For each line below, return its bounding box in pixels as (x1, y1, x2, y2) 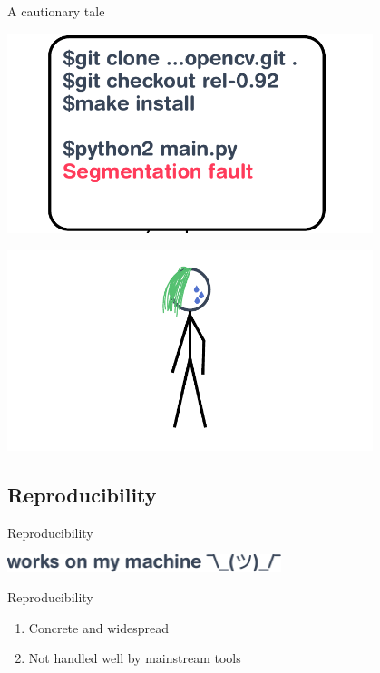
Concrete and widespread (28, 618, 169, 637)
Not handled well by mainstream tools (28, 649, 241, 668)
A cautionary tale (7, 2, 105, 20)
